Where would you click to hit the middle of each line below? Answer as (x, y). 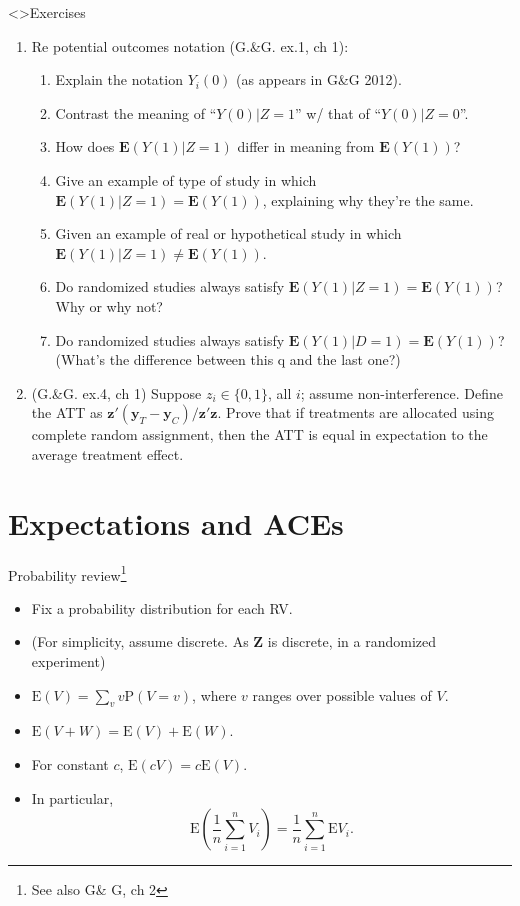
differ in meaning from (306, 146)
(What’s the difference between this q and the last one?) (228, 359)
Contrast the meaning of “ (136, 112)
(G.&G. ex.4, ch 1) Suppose (116, 392)
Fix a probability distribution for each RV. (162, 607)
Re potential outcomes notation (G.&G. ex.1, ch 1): (190, 45)
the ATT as (67, 412)
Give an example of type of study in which (186, 179)
